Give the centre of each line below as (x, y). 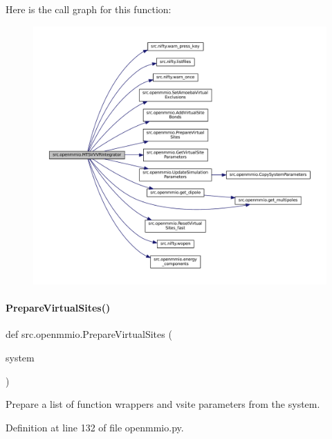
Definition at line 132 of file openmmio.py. (95, 427)
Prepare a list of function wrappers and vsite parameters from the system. (163, 404)
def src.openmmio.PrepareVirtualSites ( (89, 334)
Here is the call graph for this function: (89, 9)
